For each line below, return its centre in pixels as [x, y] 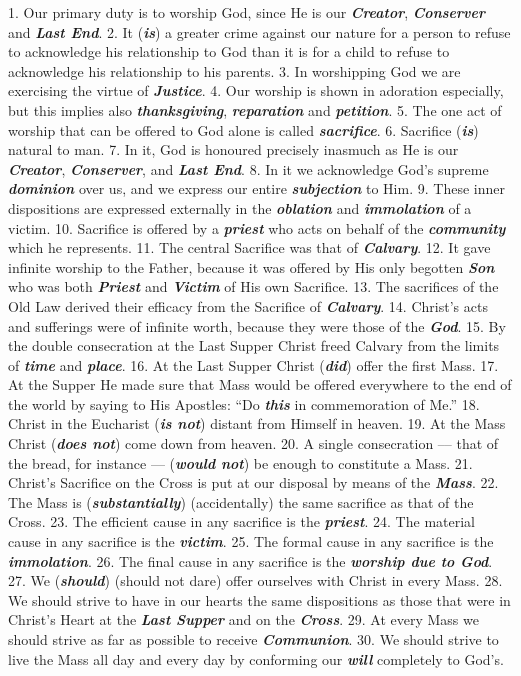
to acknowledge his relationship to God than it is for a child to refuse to [229, 51]
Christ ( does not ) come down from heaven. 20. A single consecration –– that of [253, 443]
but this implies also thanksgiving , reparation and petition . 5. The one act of [255, 109]
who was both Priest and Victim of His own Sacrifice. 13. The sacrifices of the [253, 286]
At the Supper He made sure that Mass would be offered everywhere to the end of [260, 384]
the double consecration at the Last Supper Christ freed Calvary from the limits [254, 345]
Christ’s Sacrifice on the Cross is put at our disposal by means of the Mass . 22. [253, 482]
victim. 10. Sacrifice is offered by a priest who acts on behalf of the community [257, 227]
